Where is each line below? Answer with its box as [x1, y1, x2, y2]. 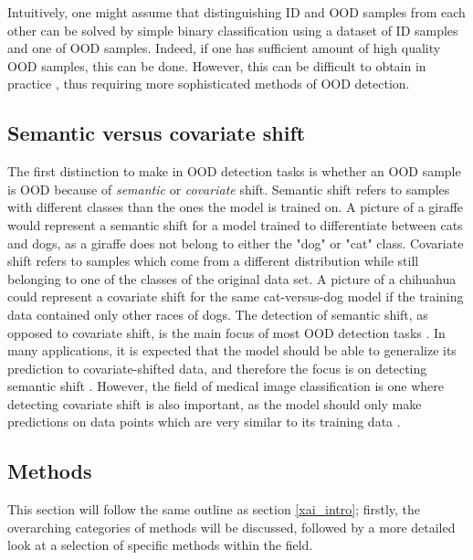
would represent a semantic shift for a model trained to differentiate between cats [7, 215, 463, 234]
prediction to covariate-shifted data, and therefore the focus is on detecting [7, 358, 427, 377]
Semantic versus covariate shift [7, 119, 306, 147]
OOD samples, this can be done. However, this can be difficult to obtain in [7, 56, 426, 75]
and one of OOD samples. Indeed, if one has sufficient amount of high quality [7, 38, 441, 58]
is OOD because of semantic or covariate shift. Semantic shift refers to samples [7, 179, 450, 198]
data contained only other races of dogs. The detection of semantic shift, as [7, 304, 428, 323]
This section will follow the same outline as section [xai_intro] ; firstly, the [7, 500, 421, 519]
